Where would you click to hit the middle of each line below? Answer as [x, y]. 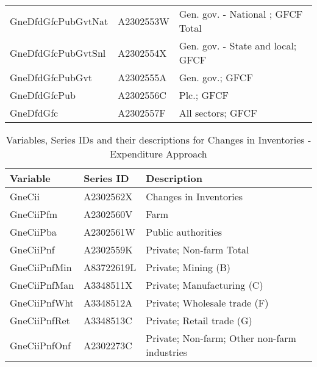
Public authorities [184, 232]
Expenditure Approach [158, 154]
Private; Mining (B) [188, 267]
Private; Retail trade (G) [199, 320]
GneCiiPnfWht [42, 303]
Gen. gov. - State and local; [238, 45]
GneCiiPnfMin [41, 267]
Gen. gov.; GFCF [216, 77]
